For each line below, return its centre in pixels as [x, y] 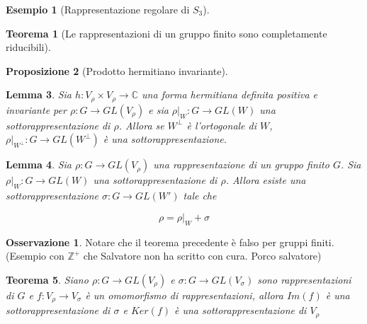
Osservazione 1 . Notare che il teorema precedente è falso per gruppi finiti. [170, 242]
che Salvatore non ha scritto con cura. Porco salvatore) [202, 256]
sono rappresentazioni [304, 279]
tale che [200, 196]
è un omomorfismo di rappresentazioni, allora [184, 295]
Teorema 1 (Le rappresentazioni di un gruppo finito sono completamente [166, 33]
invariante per [36, 109]
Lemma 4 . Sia [39, 164]
